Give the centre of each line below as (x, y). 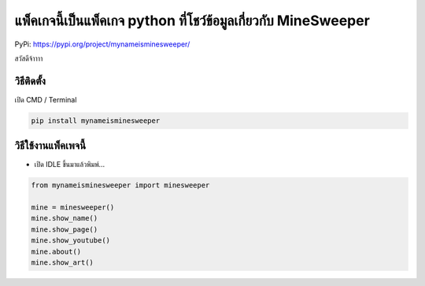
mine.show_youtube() (70, 241)
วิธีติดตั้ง (30, 81)
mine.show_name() (65, 218)
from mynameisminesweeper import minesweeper (120, 186)
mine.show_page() (65, 229)
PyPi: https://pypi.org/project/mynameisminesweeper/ (102, 44)
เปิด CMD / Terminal (46, 99)
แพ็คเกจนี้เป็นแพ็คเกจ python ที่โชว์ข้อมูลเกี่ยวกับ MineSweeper (192, 20)
